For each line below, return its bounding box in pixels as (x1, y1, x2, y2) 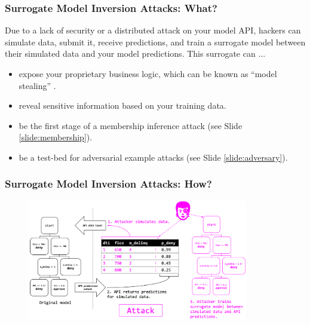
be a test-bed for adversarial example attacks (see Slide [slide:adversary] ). (19, 151, 288, 163)
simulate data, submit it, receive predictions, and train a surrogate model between (5, 35, 306, 48)
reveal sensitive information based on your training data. (19, 99, 226, 112)
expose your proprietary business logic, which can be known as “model (19, 68, 277, 79)
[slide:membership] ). (19, 131, 93, 143)
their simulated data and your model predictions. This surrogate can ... (5, 47, 266, 60)
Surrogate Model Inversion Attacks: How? (5, 176, 212, 191)
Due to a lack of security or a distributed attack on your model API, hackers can (5, 24, 301, 36)
